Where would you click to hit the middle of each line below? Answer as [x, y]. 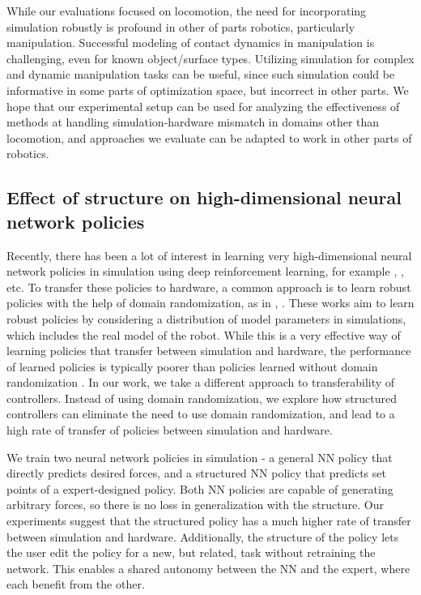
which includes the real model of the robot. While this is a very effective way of [204, 334]
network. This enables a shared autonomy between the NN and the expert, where [208, 568]
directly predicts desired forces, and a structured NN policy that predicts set [196, 473]
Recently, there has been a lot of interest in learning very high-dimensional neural [209, 255]
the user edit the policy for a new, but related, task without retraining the [191, 552]
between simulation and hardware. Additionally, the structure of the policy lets [203, 536]
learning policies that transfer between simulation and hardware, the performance [209, 351]
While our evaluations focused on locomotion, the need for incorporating [187, 11]
